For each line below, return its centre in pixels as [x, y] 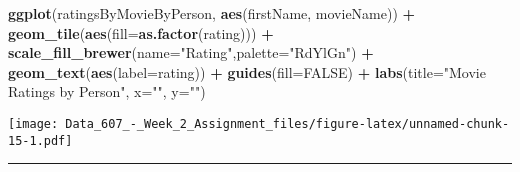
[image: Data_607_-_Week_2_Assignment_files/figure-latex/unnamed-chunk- [259, 123]
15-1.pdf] [40, 140]
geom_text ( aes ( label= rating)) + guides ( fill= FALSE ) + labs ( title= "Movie [247, 71]
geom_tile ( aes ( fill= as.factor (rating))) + [141, 32]
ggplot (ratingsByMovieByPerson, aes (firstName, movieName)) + [212, 13]
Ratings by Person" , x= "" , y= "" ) [107, 91]
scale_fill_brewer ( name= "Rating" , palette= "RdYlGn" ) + [191, 52]
